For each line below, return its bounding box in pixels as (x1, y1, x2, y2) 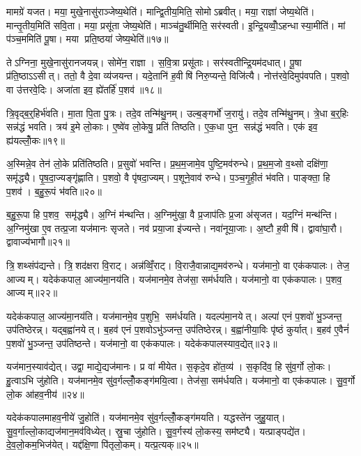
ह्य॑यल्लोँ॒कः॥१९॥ (6, 132, 66, 147)
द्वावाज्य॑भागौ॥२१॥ (6, 234, 70, 249)
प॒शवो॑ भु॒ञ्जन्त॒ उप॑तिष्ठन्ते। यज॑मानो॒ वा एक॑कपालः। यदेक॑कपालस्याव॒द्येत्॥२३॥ (6, 335, 277, 350)
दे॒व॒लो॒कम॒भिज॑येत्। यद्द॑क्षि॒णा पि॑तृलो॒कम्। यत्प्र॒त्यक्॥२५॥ (6, 437, 199, 452)
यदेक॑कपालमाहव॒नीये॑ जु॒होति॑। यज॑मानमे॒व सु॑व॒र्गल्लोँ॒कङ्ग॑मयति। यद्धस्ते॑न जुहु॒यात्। (6, 410, 286, 425)
